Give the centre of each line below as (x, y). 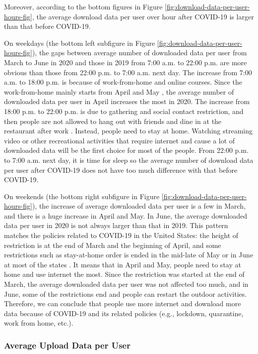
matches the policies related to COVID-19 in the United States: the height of (121, 235)
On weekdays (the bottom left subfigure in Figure (80, 43)
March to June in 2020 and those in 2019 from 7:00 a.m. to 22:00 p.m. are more (126, 62)
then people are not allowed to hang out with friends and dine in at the (113, 121)
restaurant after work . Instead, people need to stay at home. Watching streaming (128, 131)
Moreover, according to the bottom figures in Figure (83, 6)
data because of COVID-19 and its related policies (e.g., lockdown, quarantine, (124, 313)
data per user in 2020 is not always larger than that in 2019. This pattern (116, 225)
